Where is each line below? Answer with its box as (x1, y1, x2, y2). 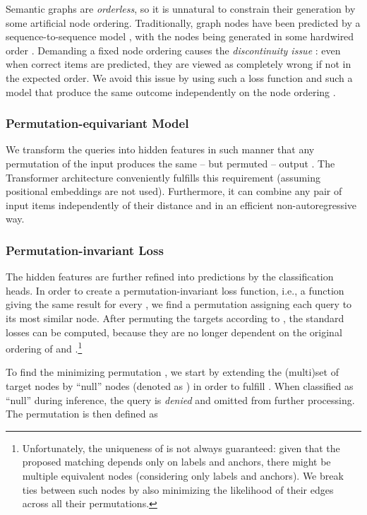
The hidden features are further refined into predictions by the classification (6, 269, 334, 284)
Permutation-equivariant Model (6, 114, 189, 132)
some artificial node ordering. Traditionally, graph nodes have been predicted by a (6, 15, 361, 30)
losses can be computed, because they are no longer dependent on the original (6, 324, 342, 339)
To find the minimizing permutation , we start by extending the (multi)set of (6, 365, 339, 379)
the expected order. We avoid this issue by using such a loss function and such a (6, 70, 353, 85)
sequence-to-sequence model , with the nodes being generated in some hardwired (6, 29, 354, 44)
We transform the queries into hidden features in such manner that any (6, 142, 315, 157)
